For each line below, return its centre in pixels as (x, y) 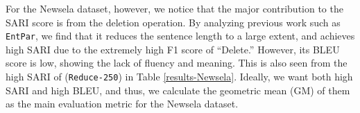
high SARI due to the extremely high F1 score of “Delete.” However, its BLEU (173, 49)
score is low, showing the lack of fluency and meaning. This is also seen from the (177, 63)
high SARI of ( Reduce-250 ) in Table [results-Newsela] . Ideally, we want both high (179, 77)
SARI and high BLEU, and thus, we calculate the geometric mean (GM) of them (178, 90)
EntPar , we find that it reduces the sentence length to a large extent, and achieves (180, 36)
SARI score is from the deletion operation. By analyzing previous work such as (173, 22)
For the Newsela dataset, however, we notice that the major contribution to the (174, 8)
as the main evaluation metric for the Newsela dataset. (122, 104)
